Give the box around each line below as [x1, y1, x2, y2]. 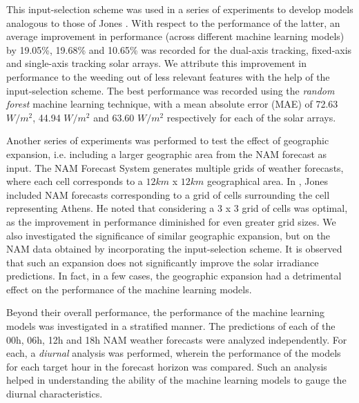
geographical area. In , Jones [207, 174, 329, 188]
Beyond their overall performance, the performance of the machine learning [6, 305, 324, 320]
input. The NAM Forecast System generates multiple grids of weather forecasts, [6, 160, 344, 175]
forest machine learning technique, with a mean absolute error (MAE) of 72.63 [6, 97, 338, 111]
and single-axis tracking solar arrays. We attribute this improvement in [6, 56, 307, 70]
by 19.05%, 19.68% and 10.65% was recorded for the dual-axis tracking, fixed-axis [6, 42, 352, 57]
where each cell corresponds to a [6, 174, 143, 188]
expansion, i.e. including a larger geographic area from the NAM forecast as [6, 146, 327, 161]
